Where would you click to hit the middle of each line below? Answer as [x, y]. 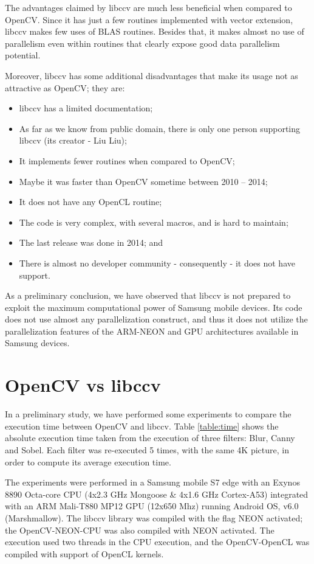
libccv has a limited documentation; [86, 108]
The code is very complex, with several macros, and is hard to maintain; [154, 222]
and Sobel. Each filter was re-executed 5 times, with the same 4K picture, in [147, 449]
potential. [23, 55]
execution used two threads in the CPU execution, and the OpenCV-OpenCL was [157, 542]
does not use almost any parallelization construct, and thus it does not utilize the [156, 319]
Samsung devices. [37, 343]
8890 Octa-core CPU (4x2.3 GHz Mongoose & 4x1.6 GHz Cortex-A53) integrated [157, 494]
